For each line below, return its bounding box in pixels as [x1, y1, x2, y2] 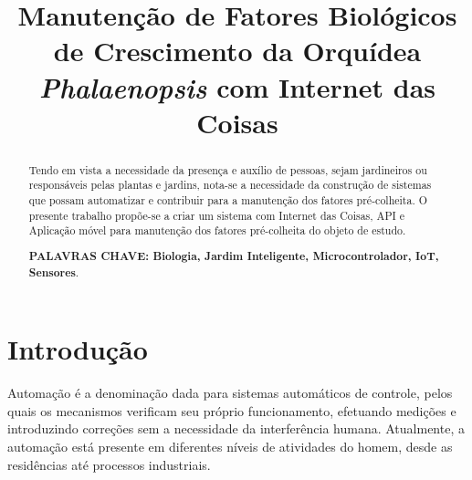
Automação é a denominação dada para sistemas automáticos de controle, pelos [7, 383, 453, 402]
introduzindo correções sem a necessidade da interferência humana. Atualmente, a [7, 419, 465, 438]
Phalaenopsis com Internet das [38, 68, 435, 106]
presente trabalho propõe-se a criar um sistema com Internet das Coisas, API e [28, 207, 405, 223]
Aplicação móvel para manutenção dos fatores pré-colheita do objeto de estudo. [28, 223, 406, 238]
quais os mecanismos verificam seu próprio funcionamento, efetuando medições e [7, 401, 456, 420]
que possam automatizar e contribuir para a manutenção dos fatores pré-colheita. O [28, 193, 427, 208]
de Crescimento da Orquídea [53, 32, 422, 69]
